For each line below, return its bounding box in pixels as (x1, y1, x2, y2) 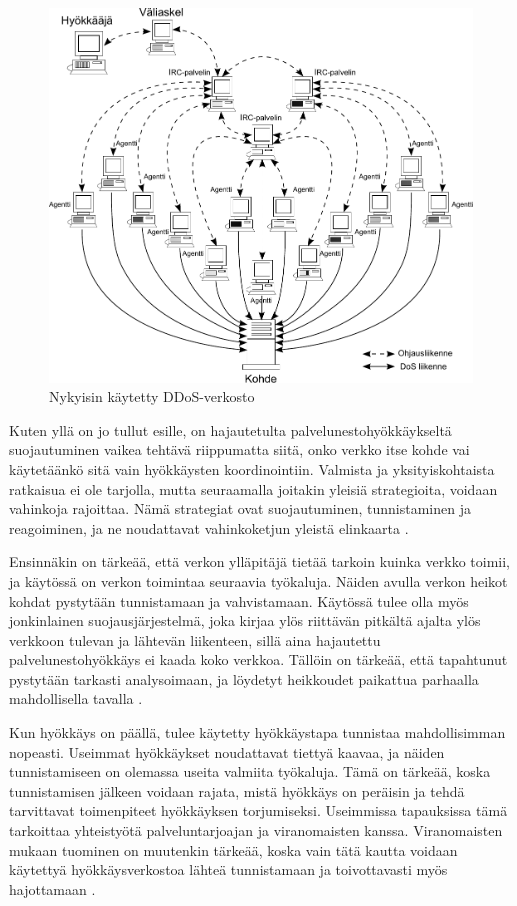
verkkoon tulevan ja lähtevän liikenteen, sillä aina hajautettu (9, 629, 381, 650)
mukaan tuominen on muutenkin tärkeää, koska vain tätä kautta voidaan (9, 839, 458, 860)
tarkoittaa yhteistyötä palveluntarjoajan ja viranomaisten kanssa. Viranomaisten (9, 820, 503, 841)
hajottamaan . (9, 878, 96, 899)
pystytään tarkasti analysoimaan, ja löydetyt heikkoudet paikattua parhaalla (9, 668, 479, 689)
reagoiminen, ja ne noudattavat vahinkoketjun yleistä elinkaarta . (9, 517, 409, 538)
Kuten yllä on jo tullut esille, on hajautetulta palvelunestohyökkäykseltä (9, 419, 452, 440)
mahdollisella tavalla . (9, 688, 143, 709)
